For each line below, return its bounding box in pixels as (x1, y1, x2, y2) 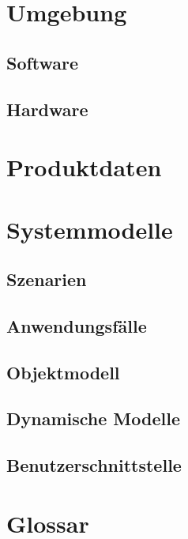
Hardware (6, 96, 88, 121)
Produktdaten (6, 151, 162, 183)
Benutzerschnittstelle (6, 453, 182, 477)
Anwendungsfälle (6, 313, 147, 337)
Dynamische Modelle (6, 406, 180, 431)
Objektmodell (6, 360, 120, 384)
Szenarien (6, 267, 87, 292)
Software (6, 50, 79, 74)
